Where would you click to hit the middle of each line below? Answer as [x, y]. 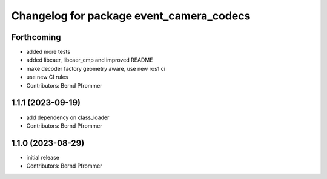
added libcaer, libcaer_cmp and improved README [90, 60]
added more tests [48, 52]
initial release [43, 157]
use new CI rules [47, 77]
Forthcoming [36, 37]
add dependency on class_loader [68, 117]
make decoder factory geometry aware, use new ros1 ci [96, 68]
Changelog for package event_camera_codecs [131, 16]
